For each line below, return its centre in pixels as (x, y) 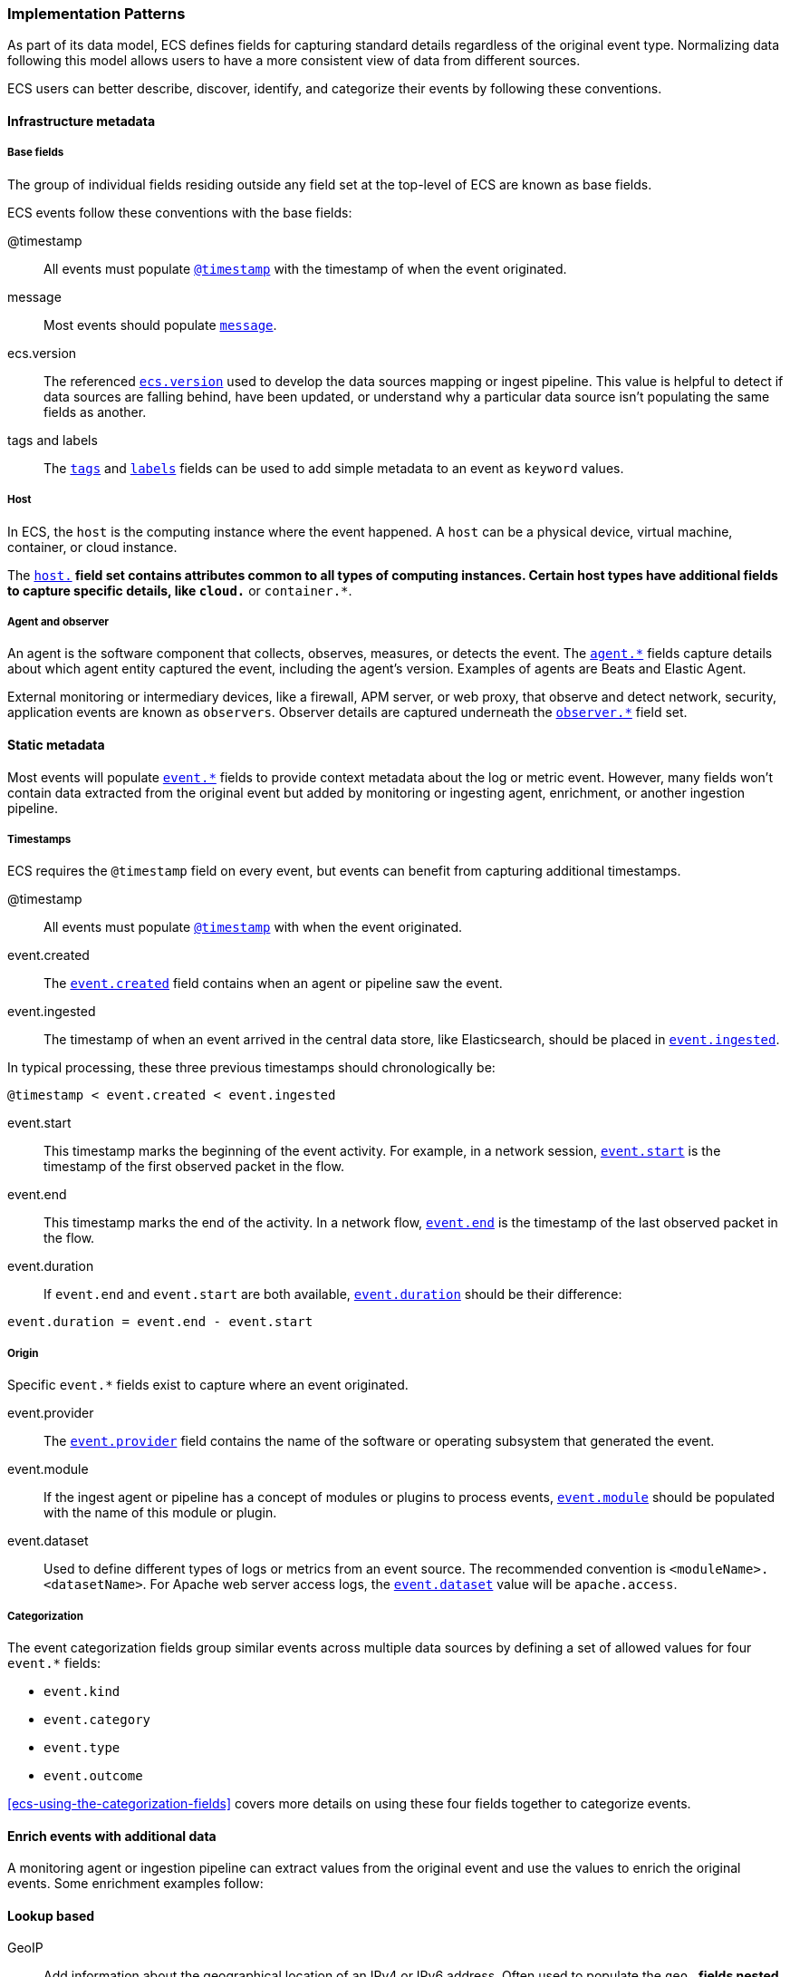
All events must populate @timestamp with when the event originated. (253, 927)
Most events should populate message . (160, 325)
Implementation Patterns (96, 14)
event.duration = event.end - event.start (160, 1322)
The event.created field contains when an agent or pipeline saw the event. (273, 984)
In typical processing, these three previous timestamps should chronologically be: (251, 1068)
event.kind (82, 1691)
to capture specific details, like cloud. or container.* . (180, 590)
